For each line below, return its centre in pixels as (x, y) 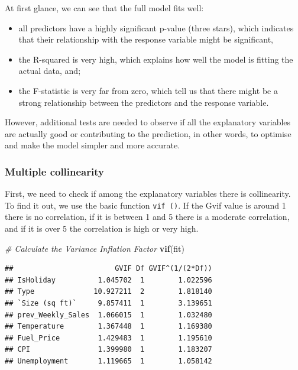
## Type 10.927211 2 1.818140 (108, 292)
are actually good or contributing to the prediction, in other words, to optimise (148, 133)
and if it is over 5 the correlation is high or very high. (102, 228)
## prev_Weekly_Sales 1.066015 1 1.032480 (108, 315)
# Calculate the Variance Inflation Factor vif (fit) (95, 248)
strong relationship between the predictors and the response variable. (144, 102)
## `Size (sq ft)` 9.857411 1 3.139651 (108, 303)
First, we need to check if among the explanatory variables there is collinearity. (148, 194)
